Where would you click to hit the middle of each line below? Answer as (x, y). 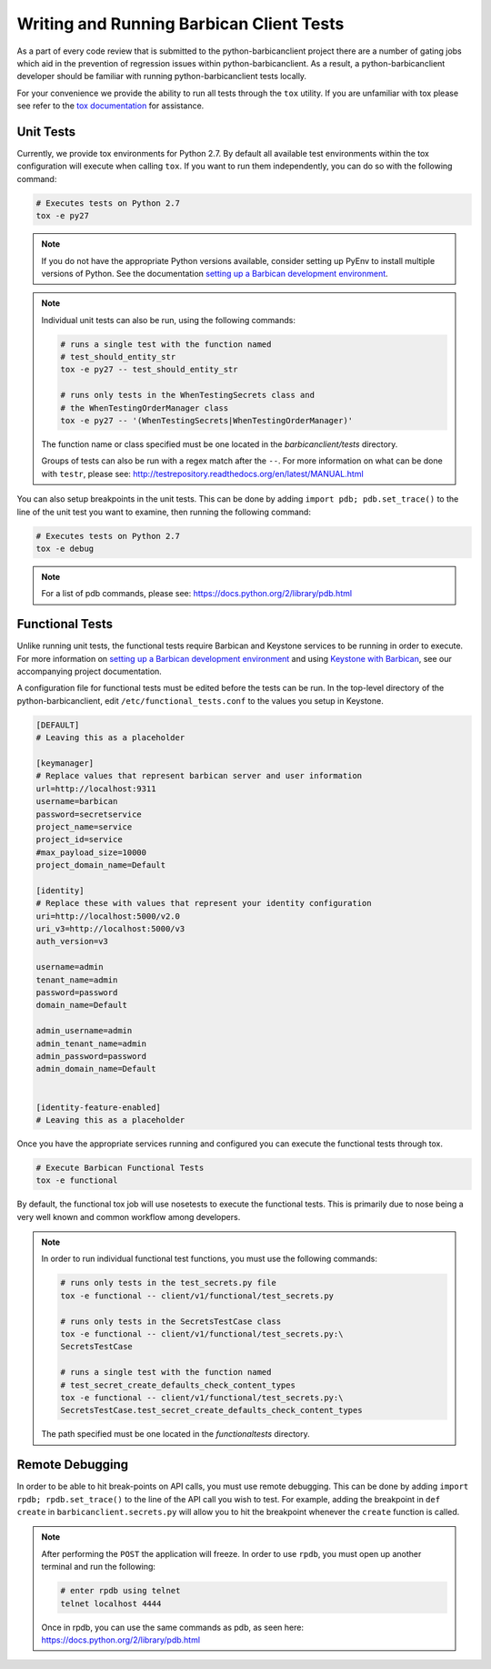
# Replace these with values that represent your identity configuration (204, 903)
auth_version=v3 (72, 941)
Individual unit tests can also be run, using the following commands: (168, 320)
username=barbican (77, 802)
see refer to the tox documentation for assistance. (110, 106)
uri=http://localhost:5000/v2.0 (108, 916)
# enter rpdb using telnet (120, 1591)
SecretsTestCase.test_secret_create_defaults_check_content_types (211, 1410)
